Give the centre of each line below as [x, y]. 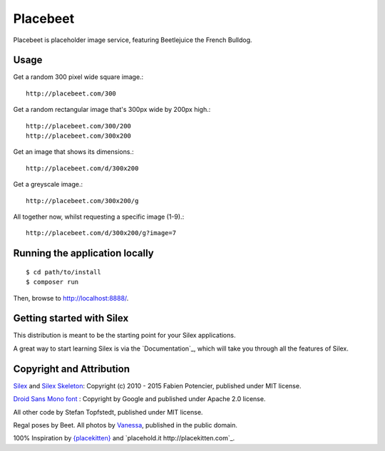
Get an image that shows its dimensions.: [73, 152]
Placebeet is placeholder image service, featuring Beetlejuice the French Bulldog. [133, 40]
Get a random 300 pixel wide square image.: [78, 77]
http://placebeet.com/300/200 [79, 126]
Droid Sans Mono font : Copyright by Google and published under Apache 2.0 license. [139, 399]
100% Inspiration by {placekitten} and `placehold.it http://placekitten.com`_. [124, 438]
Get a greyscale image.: [48, 185]
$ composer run [52, 282]
